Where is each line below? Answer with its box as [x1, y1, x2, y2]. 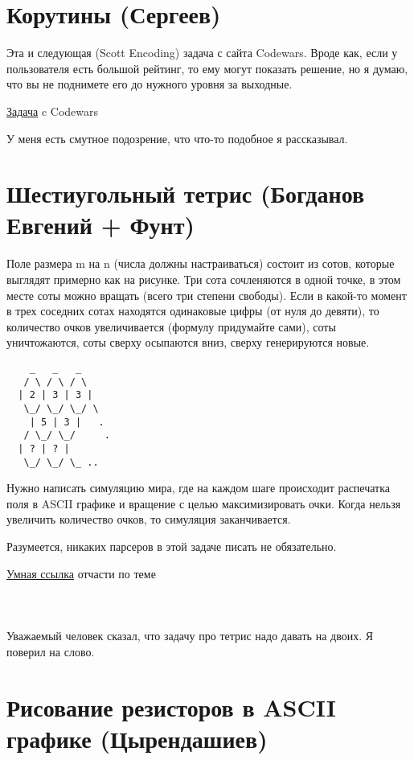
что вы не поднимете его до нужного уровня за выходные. [6, 76, 293, 92]
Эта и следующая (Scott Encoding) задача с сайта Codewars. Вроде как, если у [6, 44, 398, 61]
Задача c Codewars [6, 102, 99, 119]
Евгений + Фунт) [6, 208, 195, 241]
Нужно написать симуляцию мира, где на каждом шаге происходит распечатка [6, 479, 391, 496]
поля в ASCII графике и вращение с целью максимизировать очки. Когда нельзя [6, 495, 401, 511]
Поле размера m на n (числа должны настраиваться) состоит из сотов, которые [6, 255, 395, 272]
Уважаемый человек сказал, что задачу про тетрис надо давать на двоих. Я [6, 627, 374, 644]
